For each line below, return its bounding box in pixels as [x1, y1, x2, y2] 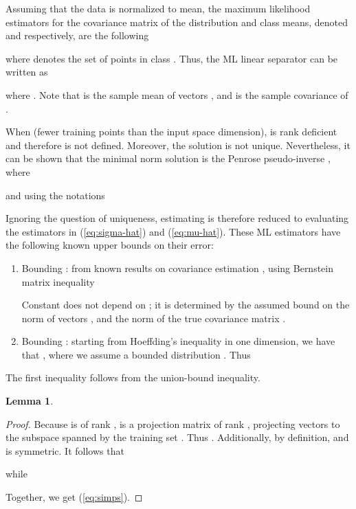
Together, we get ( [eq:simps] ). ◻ [5, 490, 143, 504]
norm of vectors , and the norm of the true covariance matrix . [21, 310, 286, 325]
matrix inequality [21, 274, 95, 289]
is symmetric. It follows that [5, 443, 124, 457]
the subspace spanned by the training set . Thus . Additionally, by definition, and [5, 430, 349, 444]
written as [5, 65, 48, 79]
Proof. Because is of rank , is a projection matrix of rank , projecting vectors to [5, 416, 340, 431]
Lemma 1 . [5, 394, 54, 408]
